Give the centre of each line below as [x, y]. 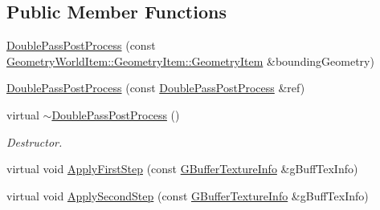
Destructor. [35, 141]
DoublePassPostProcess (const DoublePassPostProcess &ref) [156, 88]
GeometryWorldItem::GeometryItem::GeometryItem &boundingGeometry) [190, 61]
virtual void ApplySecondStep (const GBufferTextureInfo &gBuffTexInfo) [188, 195]
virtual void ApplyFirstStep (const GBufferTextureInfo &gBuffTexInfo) [182, 169]
